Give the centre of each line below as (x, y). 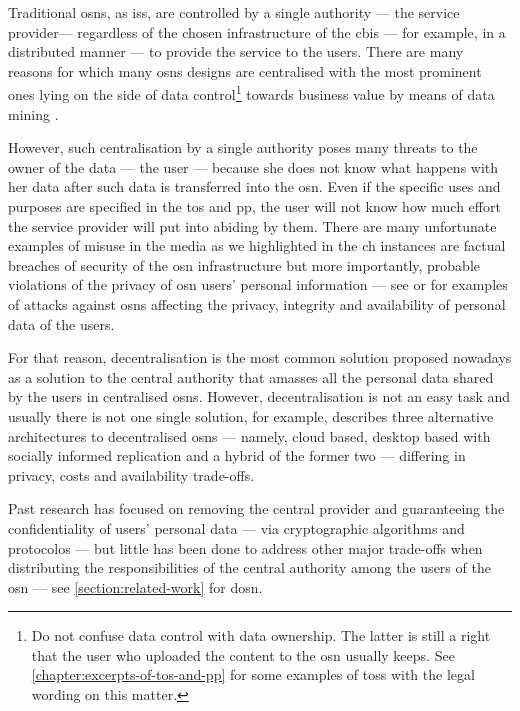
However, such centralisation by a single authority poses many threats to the (243, 147)
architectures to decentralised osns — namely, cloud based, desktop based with (249, 435)
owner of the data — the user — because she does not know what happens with (253, 166)
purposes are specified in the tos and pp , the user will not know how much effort (254, 206)
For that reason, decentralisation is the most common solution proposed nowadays (260, 357)
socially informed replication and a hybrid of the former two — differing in (237, 455)
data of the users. (61, 323)
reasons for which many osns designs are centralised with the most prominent (245, 70)
